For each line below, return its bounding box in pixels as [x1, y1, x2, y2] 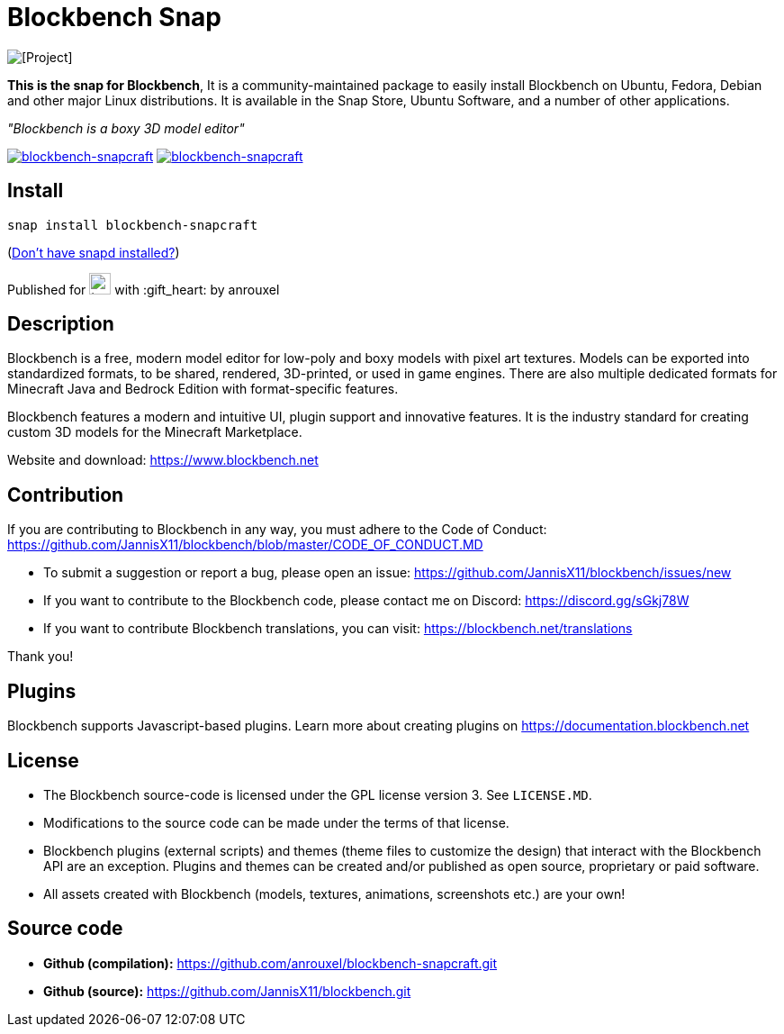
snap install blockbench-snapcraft [7, 217, 258, 232]
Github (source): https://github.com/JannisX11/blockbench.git [43, 983, 411, 999]
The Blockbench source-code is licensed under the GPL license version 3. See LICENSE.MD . [43, 786, 592, 803]
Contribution [7, 483, 124, 506]
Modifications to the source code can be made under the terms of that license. [43, 814, 509, 830]
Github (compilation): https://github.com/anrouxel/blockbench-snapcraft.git [43, 955, 498, 971]
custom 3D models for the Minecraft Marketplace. [7, 424, 302, 440]
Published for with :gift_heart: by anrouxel [7, 281, 280, 297]
